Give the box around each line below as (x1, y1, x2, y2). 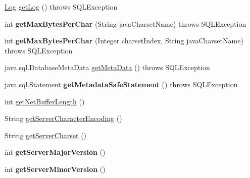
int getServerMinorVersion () (5, 163, 106, 174)
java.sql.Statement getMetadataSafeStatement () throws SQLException (5, 79, 238, 89)
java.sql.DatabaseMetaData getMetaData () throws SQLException (5, 62, 210, 73)
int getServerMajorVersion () (5, 147, 106, 157)
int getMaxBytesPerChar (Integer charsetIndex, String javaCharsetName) (5, 35, 243, 46)
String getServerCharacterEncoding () (5, 113, 122, 124)
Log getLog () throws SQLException (5, 2, 118, 12)
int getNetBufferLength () (5, 96, 85, 106)
